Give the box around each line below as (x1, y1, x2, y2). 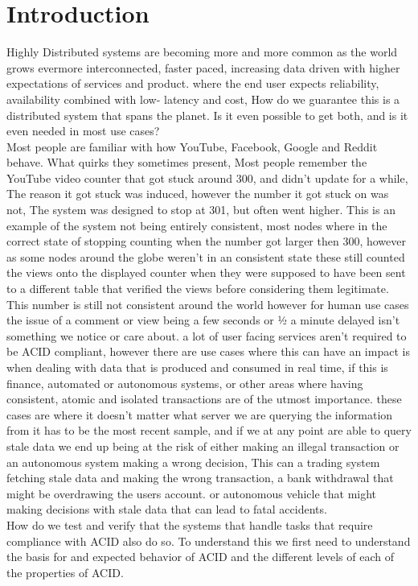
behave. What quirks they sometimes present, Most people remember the (6, 154, 367, 171)
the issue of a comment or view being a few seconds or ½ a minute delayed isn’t (6, 312, 400, 328)
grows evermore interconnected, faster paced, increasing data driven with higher (6, 59, 400, 76)
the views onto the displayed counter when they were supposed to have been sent (6, 264, 406, 281)
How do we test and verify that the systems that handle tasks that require (6, 516, 373, 533)
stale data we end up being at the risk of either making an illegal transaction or (6, 437, 400, 454)
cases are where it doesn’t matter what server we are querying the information (6, 406, 393, 423)
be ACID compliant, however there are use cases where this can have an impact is (6, 343, 410, 360)
